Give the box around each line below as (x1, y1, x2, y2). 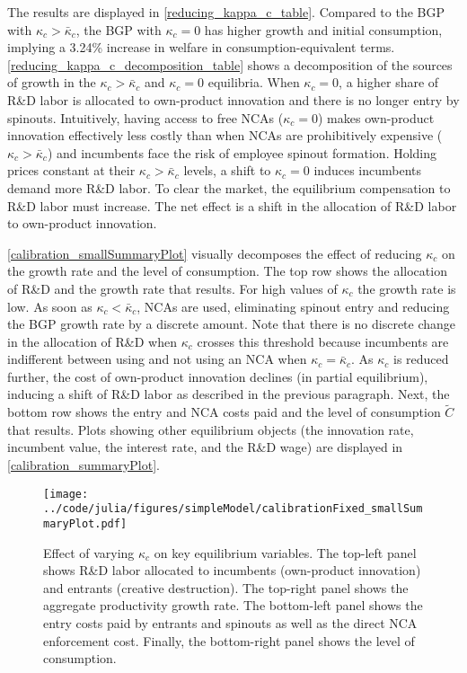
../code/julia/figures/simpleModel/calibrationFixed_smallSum (43, 502, 423, 516)
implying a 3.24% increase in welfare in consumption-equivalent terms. (7, 38, 395, 57)
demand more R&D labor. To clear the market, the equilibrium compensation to (7, 178, 451, 197)
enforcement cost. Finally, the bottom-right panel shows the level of (43, 631, 415, 650)
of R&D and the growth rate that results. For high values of (7, 279, 338, 297)
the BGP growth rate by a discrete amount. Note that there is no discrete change (7, 314, 456, 333)
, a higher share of (339, 73, 439, 92)
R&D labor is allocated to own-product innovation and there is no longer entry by (7, 90, 460, 109)
